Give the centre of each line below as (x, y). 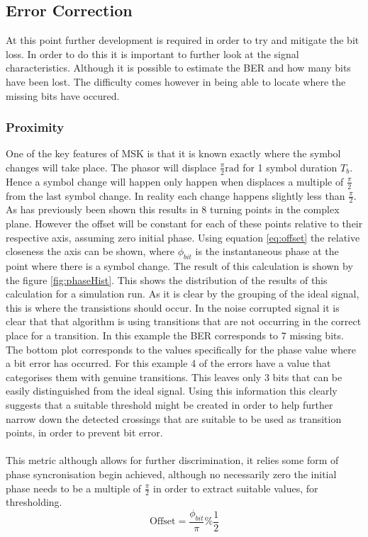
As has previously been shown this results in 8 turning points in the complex (173, 209)
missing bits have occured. (63, 95)
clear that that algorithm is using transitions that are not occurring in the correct (184, 321)
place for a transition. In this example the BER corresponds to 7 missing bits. (175, 335)
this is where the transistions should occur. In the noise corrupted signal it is (173, 307)
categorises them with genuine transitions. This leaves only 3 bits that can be (174, 377)
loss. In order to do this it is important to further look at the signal (152, 53)
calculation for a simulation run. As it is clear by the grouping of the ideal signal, (183, 294)
